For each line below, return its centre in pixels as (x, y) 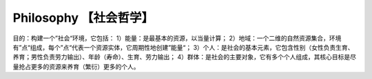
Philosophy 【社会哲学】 (83, 18)
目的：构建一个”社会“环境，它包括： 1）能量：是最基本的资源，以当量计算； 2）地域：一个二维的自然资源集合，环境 (177, 38)
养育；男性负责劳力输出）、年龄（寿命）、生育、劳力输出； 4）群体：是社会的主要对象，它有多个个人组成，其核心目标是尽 (184, 57)
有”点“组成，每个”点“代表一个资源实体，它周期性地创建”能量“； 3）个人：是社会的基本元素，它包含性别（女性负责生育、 (183, 47)
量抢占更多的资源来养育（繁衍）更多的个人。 (76, 66)
